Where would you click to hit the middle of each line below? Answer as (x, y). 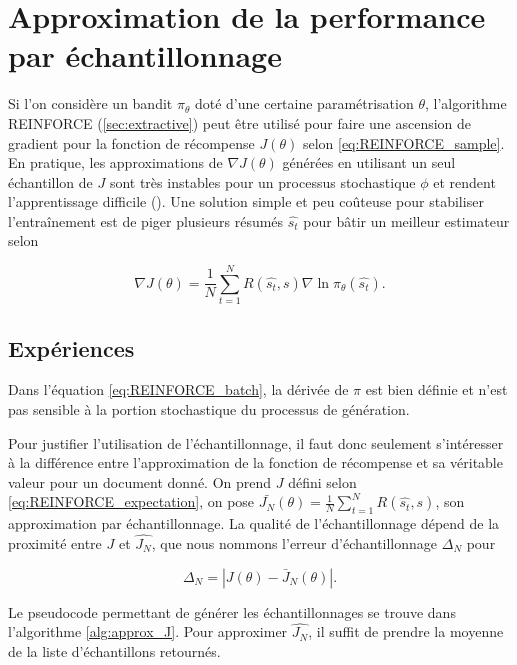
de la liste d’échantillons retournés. (114, 650)
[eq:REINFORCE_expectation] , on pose (131, 501)
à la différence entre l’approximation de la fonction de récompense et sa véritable (255, 462)
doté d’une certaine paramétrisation (304, 103)
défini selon (322, 481)
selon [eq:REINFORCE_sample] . (403, 142)
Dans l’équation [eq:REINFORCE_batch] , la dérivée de (178, 389)
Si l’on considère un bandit (90, 103)
